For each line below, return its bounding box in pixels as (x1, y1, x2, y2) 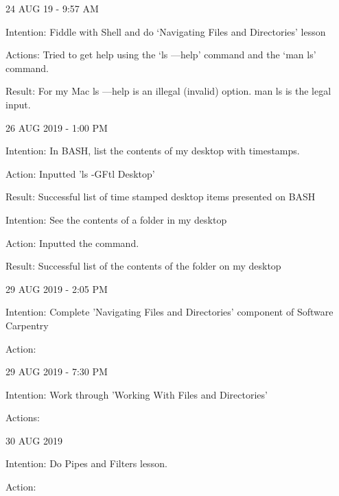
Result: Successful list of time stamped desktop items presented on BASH (5, 189, 316, 204)
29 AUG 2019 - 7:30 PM (5, 364, 108, 379)
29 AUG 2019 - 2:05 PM (5, 281, 108, 296)
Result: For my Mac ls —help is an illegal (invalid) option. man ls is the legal (5, 84, 331, 98)
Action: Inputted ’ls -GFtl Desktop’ (5, 166, 155, 180)
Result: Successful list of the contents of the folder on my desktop (5, 259, 281, 273)
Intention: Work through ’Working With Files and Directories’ (5, 387, 268, 401)
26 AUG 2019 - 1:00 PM (5, 120, 108, 134)
